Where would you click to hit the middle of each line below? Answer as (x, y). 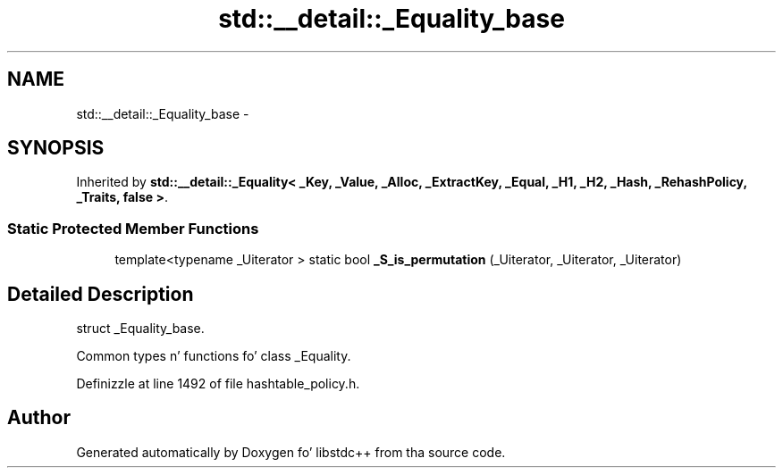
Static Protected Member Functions (133, 228)
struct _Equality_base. (140, 329)
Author (39, 418)
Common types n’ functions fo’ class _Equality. (214, 356)
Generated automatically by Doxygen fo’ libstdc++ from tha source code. (291, 452)
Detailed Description (101, 294)
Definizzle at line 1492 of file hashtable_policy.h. (218, 384)
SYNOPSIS (56, 148)
